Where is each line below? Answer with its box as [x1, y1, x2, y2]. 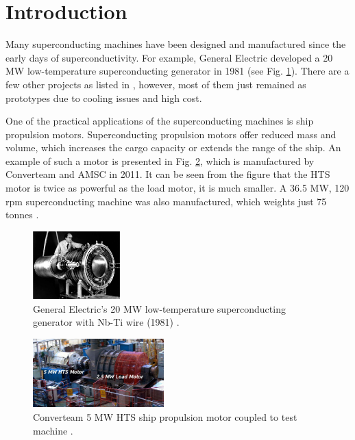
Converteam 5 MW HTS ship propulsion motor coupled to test [33, 409, 297, 424]
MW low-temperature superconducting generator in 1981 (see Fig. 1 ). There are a [5, 64, 350, 78]
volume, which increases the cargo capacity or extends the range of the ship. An [5, 140, 341, 155]
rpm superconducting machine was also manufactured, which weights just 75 [5, 194, 327, 208]
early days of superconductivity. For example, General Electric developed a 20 [5, 50, 333, 64]
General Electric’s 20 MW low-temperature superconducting [33, 301, 286, 315]
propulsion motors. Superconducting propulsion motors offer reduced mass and [5, 127, 336, 141]
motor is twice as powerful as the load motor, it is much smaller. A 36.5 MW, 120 [5, 181, 350, 195]
